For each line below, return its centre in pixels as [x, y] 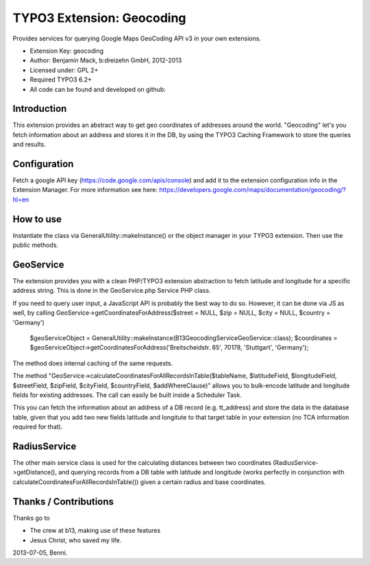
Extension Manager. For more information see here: [85, 190]
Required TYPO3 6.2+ [61, 80]
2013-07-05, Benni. [40, 553]
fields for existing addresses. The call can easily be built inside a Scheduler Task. [127, 395]
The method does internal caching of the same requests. [93, 363]
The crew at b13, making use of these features [95, 531]
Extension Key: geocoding [67, 51]
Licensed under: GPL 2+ [64, 70]
